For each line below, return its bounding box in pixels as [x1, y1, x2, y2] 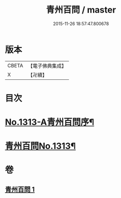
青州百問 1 [5, 185, 35, 194]
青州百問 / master [46, 4, 116, 15]
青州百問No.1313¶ [5, 141, 76, 152]
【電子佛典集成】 [27, 62, 67, 69]
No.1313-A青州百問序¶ [5, 117, 94, 128]
